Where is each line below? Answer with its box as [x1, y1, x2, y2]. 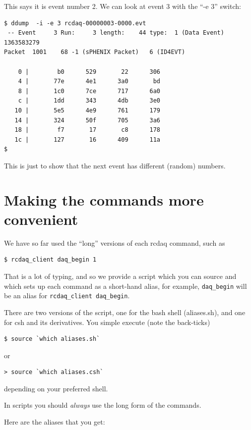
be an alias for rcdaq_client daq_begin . [4, 290, 130, 301]
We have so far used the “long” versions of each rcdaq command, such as [4, 237, 225, 248]
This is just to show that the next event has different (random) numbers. [4, 160, 226, 170]
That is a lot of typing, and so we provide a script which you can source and [4, 271, 237, 281]
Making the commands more [4, 189, 204, 210]
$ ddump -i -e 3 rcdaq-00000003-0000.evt [4, 19, 146, 27]
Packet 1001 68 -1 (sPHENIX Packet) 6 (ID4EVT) [4, 49, 186, 56]
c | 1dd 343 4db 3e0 [18, 97, 160, 105]
